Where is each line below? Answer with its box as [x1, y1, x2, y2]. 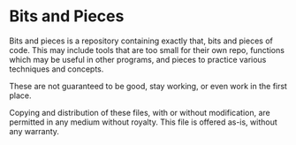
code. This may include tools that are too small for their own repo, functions [9, 44, 285, 55]
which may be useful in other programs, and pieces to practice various [9, 54, 267, 65]
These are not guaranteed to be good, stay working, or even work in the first [9, 80, 287, 91]
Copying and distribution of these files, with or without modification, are [9, 107, 271, 118]
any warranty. [9, 126, 60, 136]
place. [9, 90, 33, 101]
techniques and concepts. [9, 64, 104, 74]
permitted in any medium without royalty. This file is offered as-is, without [9, 117, 278, 127]
